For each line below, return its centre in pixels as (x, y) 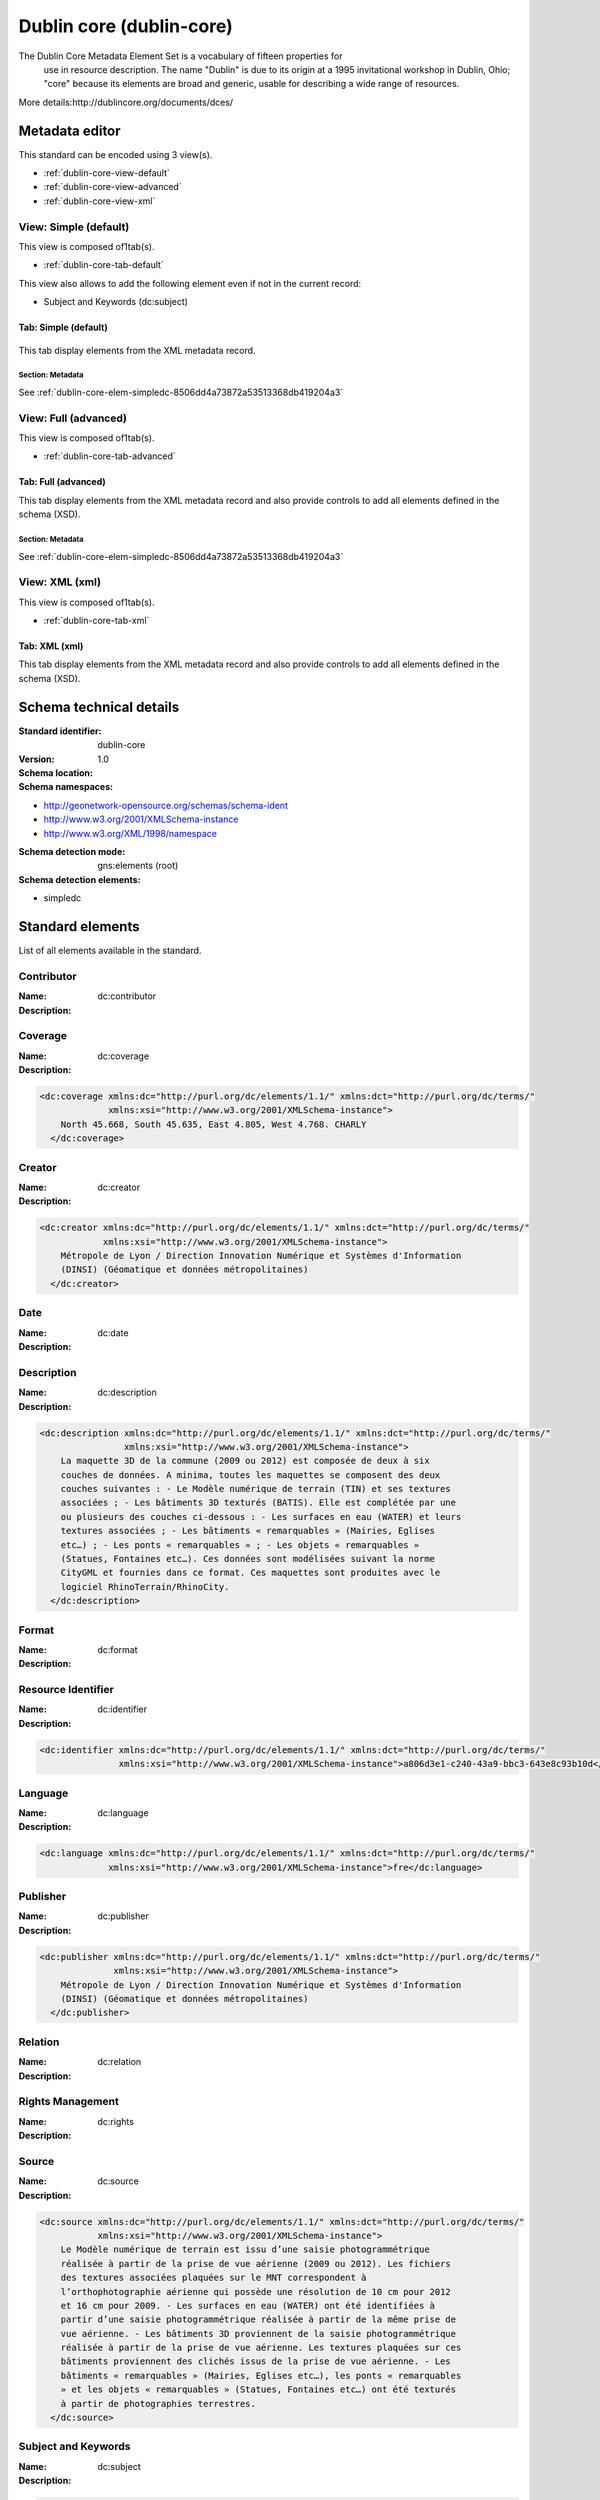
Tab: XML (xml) (51, 646)
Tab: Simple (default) (63, 327)
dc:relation (119, 2062)
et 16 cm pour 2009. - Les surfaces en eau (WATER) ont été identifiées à (247, 2305)
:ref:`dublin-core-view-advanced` (112, 187)
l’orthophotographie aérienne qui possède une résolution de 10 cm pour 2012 (256, 2291)
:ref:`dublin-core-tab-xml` (96, 621)
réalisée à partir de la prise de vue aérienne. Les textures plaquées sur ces (261, 2348)
